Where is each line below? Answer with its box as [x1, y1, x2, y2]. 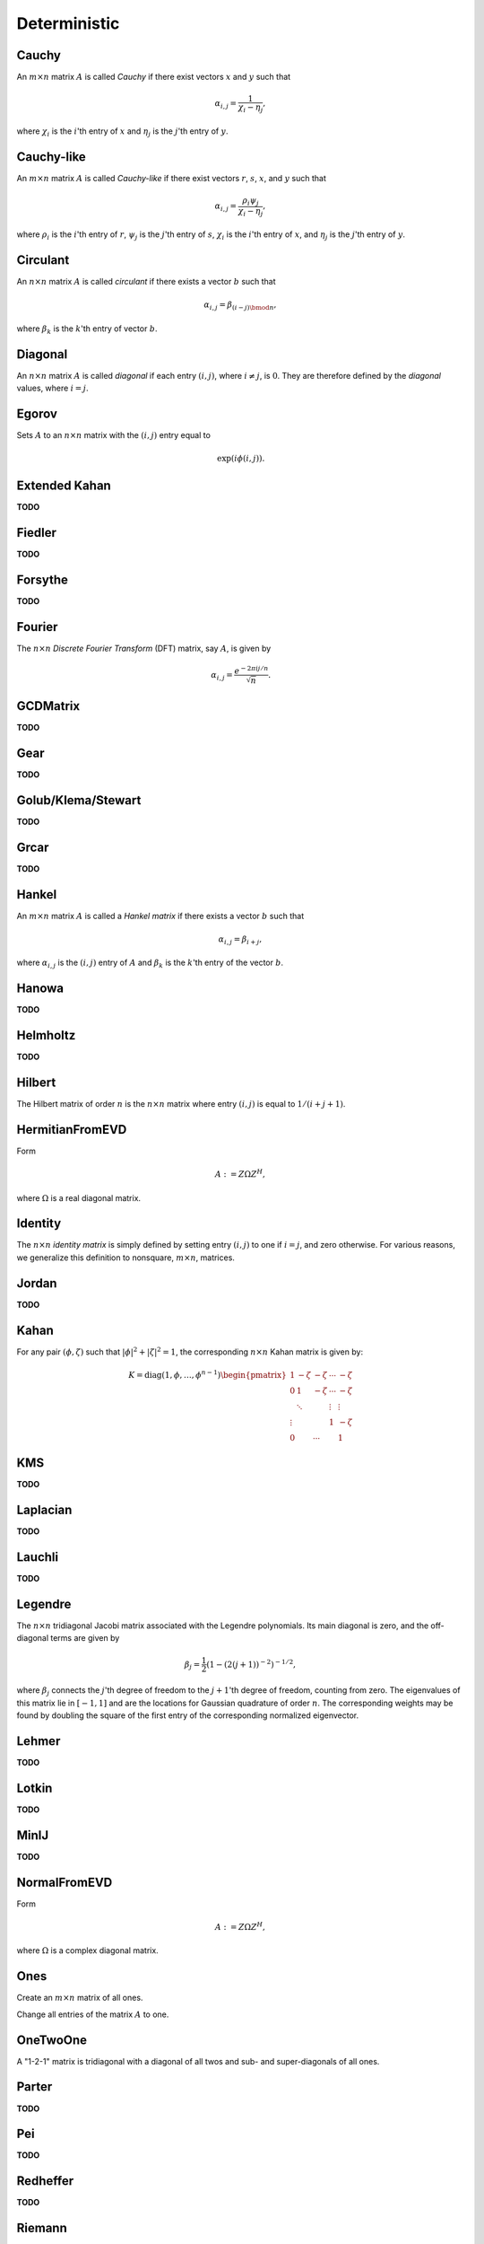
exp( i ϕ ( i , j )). [216, 453, 265, 464]
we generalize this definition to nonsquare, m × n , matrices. [16, 1252, 235, 1263]
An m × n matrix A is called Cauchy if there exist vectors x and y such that [16, 72, 291, 83]
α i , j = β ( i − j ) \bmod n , [203, 300, 277, 312]
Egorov [16, 406, 58, 421]
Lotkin [16, 1780, 53, 1795]
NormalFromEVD [16, 1874, 113, 1889]
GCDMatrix [16, 698, 81, 714]
